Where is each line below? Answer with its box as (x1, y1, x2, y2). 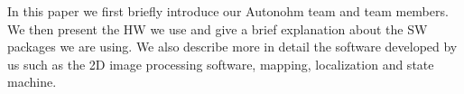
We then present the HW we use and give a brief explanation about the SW (7, 19, 428, 38)
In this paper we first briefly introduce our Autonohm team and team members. (7, 2, 449, 20)
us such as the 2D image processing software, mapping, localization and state (7, 54, 434, 73)
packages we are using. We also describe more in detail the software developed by (7, 37, 458, 56)
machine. (7, 72, 57, 91)
